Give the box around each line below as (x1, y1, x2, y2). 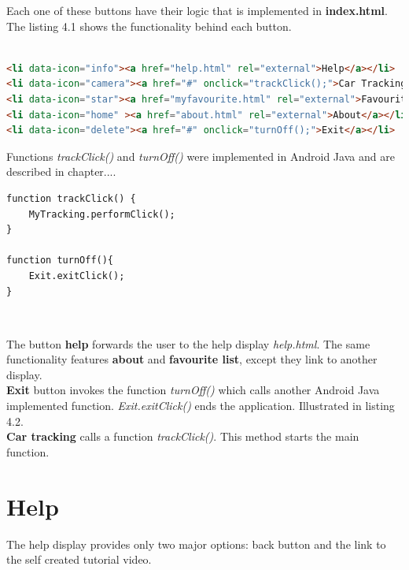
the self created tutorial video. (6, 551, 152, 568)
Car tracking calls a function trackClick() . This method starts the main (6, 428, 359, 445)
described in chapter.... (6, 163, 116, 180)
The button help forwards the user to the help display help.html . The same (6, 335, 370, 352)
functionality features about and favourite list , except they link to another (6, 351, 378, 367)
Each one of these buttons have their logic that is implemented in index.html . (6, 2, 388, 18)
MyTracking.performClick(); (28, 208, 175, 220)
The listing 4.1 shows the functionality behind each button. (6, 17, 292, 34)
